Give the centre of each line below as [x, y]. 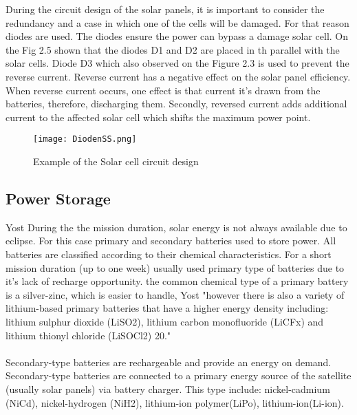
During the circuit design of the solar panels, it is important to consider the [165, 9]
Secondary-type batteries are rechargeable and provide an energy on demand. [169, 362]
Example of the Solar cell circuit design [116, 161]
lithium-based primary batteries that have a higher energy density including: [167, 308]
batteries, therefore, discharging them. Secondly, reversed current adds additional [176, 104]
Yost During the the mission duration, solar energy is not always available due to [176, 227]
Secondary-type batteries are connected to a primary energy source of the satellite [178, 375]
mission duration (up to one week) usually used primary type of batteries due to [175, 267]
